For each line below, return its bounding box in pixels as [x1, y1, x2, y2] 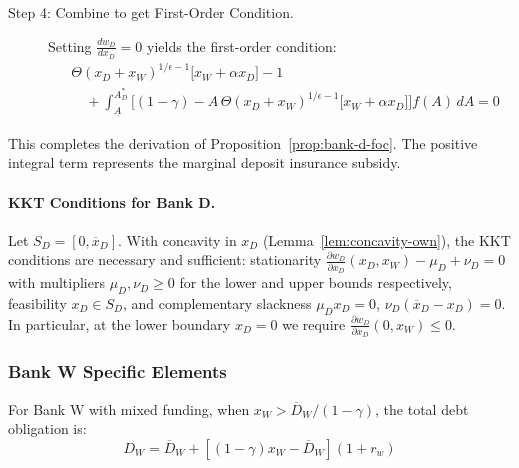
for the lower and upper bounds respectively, [179, 272, 452, 293]
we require [282, 313, 346, 334]
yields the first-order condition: [147, 35, 337, 56]
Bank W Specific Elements [8, 359, 227, 384]
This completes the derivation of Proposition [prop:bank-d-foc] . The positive [8, 132, 478, 153]
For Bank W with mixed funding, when [8, 398, 250, 419]
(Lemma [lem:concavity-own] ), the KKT [262, 229, 511, 250]
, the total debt [375, 398, 469, 419]
